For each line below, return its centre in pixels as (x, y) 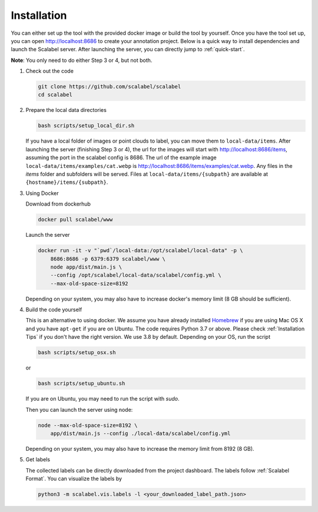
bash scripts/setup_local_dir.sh (86, 126)
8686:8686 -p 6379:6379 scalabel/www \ (108, 259)
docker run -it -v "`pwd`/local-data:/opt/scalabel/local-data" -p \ (140, 251)
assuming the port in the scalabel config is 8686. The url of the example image (121, 158)
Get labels (38, 460)
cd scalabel (55, 95)
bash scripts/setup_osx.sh (77, 353)
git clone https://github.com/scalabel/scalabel (110, 87)
